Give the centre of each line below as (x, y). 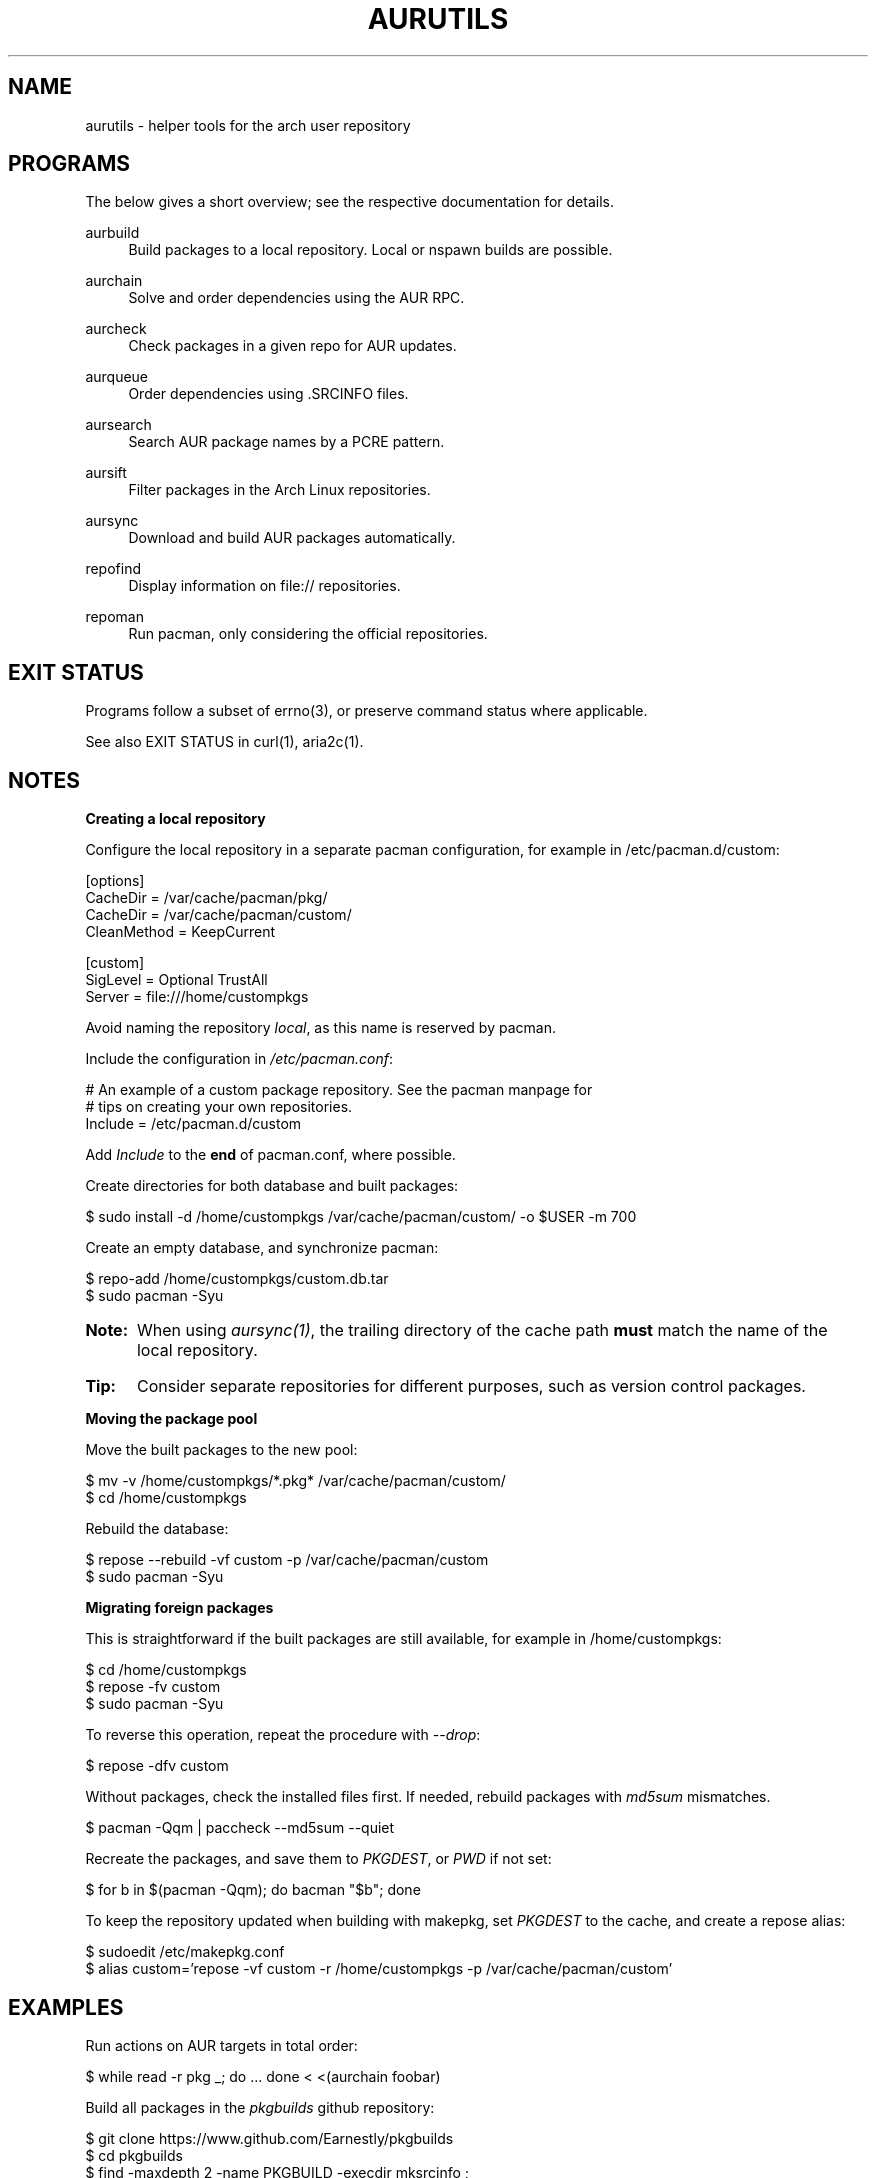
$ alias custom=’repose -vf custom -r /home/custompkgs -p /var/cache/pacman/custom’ (379, 1969)
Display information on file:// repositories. (264, 586)
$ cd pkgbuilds (134, 2155)
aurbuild (112, 233)
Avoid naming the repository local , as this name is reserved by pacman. (320, 1028)
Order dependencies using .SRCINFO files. (268, 394)
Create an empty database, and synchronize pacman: (262, 1248)
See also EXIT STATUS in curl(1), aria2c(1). (224, 742)
